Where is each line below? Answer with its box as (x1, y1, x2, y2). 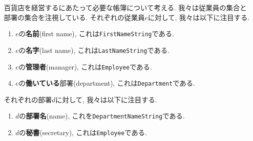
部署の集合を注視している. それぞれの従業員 (4, 12, 145, 22)
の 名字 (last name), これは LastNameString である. (19, 45, 169, 55)
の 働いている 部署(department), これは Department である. (19, 78, 195, 88)
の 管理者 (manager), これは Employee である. (19, 61, 152, 71)
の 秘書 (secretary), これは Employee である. (19, 127, 147, 138)
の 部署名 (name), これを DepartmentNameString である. (19, 111, 185, 121)
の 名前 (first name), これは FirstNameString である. (19, 28, 174, 39)
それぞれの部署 (4, 94, 52, 104)
